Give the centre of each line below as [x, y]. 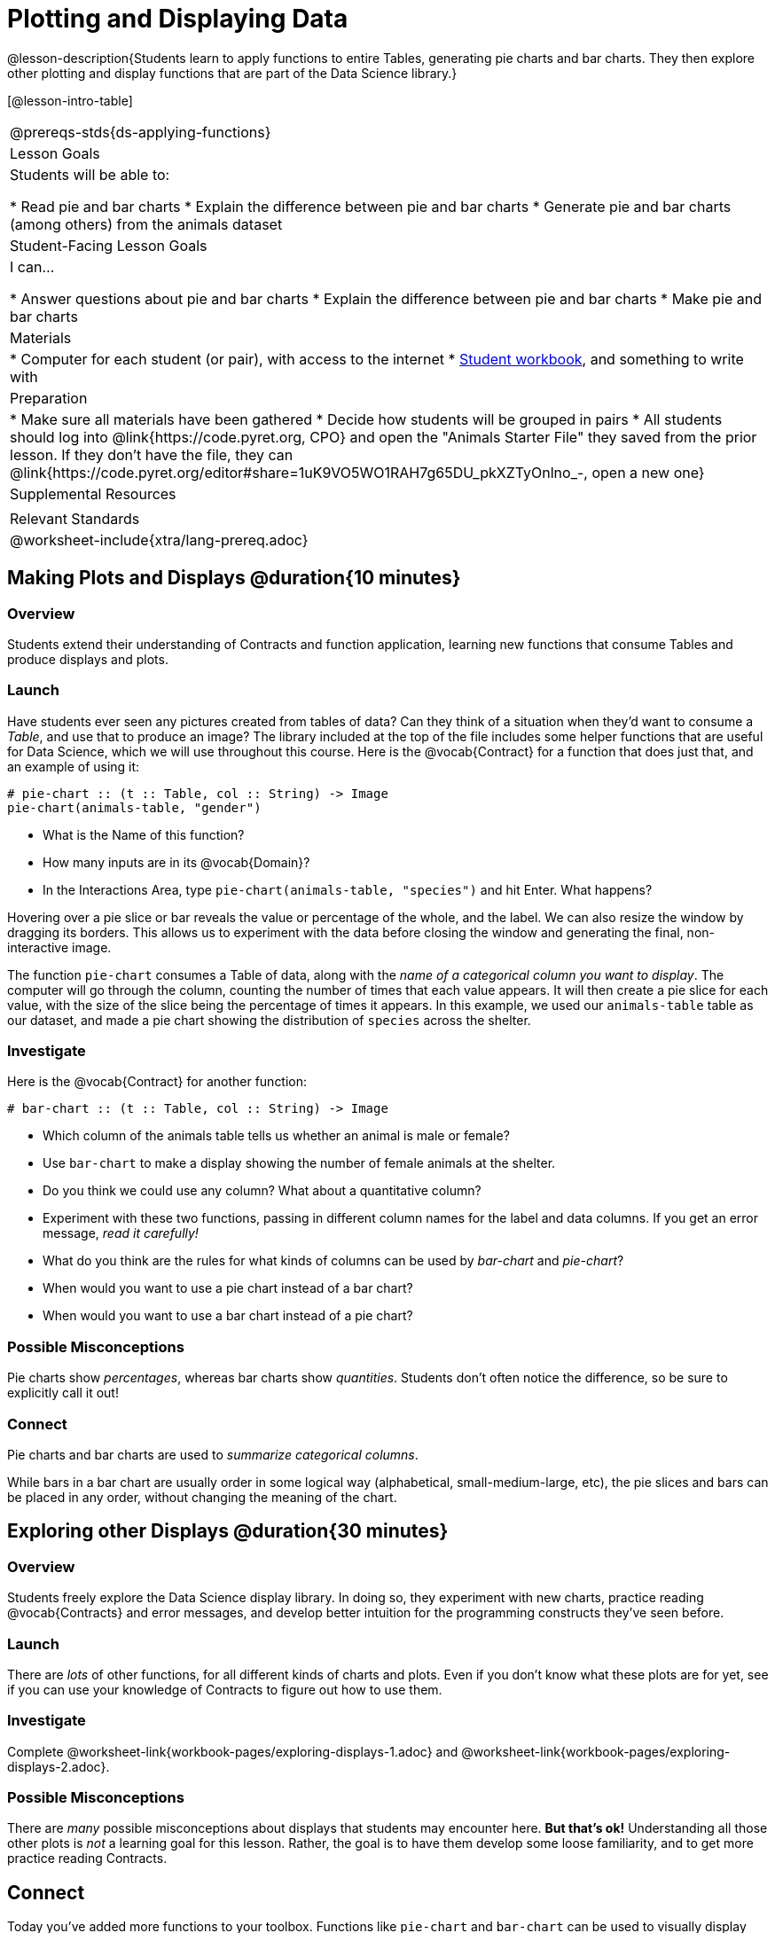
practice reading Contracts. [87, 1859]
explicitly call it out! [63, 1393]
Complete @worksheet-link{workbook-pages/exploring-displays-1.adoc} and [233, 1751]
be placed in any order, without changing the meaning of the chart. [202, 1497]
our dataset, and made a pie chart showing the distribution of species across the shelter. [269, 1020]
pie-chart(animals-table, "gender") [134, 807]
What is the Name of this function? [144, 834]
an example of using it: [74, 766]
